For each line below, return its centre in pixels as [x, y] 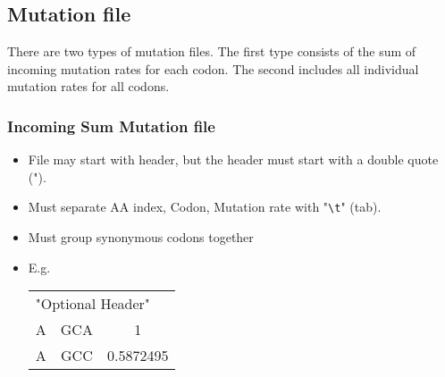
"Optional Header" [92, 304]
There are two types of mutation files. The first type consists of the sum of [212, 51]
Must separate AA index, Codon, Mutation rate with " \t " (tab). [205, 207]
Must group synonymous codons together [141, 237]
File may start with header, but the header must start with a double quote [233, 159]
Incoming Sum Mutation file [111, 126]
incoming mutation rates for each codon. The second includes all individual [213, 68]
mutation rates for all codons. [88, 86]
